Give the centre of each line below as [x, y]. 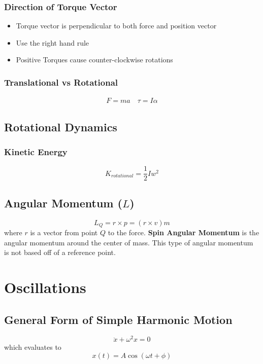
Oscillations [45, 287]
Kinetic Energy [36, 151]
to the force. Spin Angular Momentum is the [184, 232]
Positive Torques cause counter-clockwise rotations [94, 60]
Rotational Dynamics [61, 126]
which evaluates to [33, 347]
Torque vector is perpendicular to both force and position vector [116, 26]
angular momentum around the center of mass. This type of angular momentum [129, 242]
